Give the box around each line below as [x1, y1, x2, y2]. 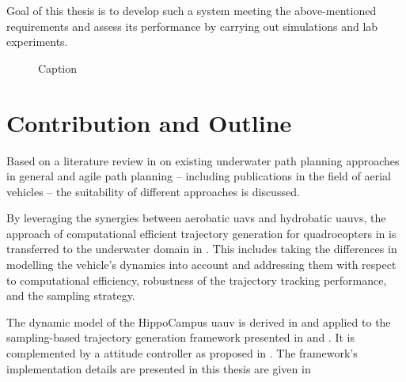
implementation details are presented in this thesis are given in [6, 360, 311, 376]
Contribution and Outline [6, 106, 292, 138]
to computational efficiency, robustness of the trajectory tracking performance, [6, 271, 387, 288]
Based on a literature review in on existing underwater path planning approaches [6, 152, 400, 168]
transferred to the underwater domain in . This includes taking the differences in [6, 240, 397, 257]
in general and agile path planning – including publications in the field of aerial [6, 168, 391, 184]
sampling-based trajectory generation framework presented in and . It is [6, 329, 355, 346]
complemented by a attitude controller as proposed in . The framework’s [6, 345, 358, 361]
